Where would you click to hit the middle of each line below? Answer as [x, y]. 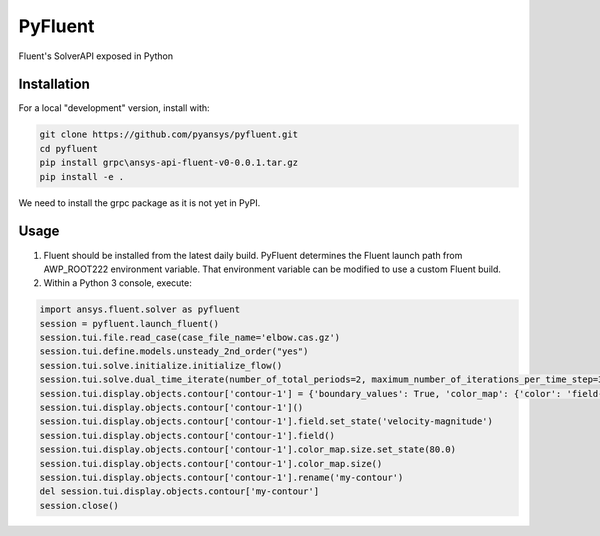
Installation [54, 84]
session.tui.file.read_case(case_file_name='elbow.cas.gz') [190, 338]
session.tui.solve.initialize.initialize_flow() [161, 365]
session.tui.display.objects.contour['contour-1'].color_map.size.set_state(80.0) [248, 449]
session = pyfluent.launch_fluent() [129, 323]
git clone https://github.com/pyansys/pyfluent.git [169, 134]
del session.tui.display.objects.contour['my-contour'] [179, 491]
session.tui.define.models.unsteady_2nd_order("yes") [174, 351]
